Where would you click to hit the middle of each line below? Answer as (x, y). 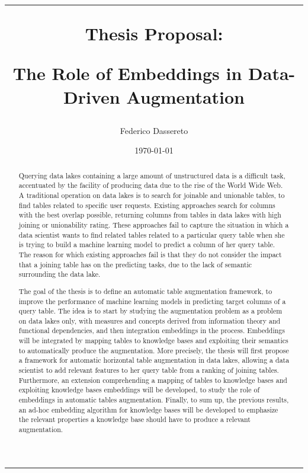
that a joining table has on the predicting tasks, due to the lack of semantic (135, 264)
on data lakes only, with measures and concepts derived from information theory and (150, 320)
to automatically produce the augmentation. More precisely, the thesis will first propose (154, 350)
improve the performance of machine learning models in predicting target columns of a (152, 301)
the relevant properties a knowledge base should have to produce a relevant (134, 419)
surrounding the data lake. (60, 274)
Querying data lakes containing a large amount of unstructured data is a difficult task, (152, 175)
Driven (92, 96)
